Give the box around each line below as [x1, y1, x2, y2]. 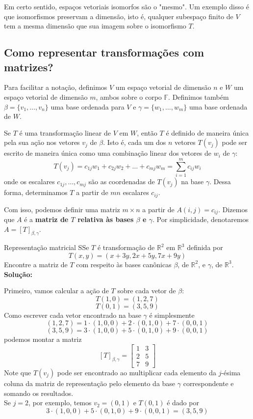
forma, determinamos [4, 187, 68, 197]
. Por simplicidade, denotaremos [152, 214, 249, 224]
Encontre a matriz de [4, 259, 68, 269]
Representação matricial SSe [4, 242, 89, 252]
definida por [187, 242, 223, 252]
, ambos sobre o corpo [96, 91, 162, 102]
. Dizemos [218, 204, 248, 214]
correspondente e [183, 378, 234, 389]
